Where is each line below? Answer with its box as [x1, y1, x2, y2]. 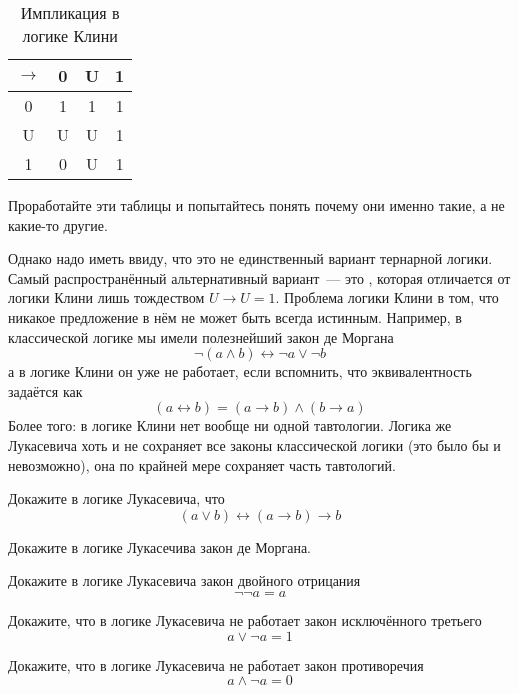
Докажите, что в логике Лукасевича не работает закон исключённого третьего [8, 609, 482, 630]
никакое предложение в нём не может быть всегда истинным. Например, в [8, 306, 462, 327]
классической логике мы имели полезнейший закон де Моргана [8, 326, 394, 347]
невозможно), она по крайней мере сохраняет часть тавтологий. [8, 454, 396, 475]
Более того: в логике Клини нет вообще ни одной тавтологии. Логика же [8, 415, 452, 436]
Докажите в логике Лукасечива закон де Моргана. [8, 536, 312, 557]
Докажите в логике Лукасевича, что [8, 488, 225, 509]
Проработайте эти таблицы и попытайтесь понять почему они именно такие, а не [8, 195, 505, 215]
